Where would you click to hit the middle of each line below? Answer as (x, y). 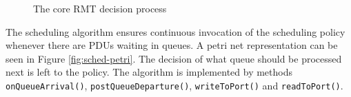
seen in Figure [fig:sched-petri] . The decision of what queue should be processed (174, 58)
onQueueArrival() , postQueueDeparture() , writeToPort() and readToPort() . (174, 85)
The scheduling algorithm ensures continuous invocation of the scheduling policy (175, 31)
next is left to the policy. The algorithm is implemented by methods (149, 72)
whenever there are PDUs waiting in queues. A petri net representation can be (172, 45)
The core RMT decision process (100, 8)
